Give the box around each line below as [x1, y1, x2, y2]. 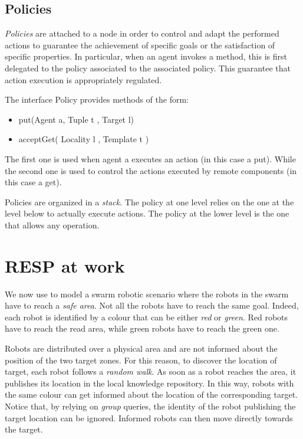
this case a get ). [5, 176, 62, 188]
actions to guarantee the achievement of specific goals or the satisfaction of [5, 38, 275, 51]
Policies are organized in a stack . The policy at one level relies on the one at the [5, 195, 294, 208]
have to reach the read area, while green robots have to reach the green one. [5, 322, 279, 335]
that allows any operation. [5, 218, 100, 231]
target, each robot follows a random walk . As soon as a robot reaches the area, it [5, 365, 297, 378]
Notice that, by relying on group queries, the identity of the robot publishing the [5, 399, 296, 412]
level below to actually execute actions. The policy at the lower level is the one [5, 207, 289, 219]
